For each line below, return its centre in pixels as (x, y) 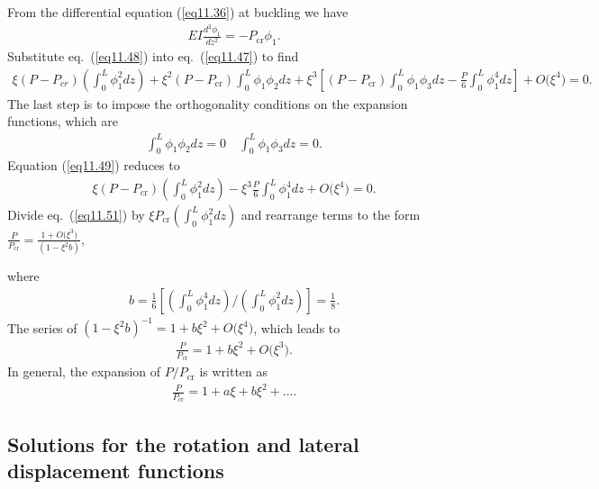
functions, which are (63, 121)
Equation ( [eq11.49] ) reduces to (94, 165)
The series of (42, 327)
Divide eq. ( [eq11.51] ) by (76, 215)
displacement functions (116, 471)
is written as (234, 371)
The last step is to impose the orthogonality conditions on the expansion (208, 103)
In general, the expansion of (84, 371)
